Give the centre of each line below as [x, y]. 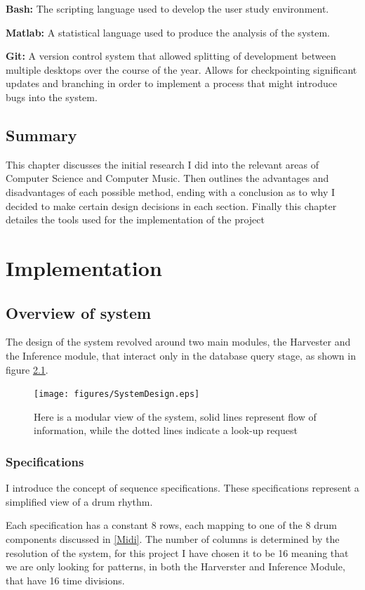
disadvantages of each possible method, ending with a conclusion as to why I [171, 191]
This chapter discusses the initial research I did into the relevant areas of [162, 164]
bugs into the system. [52, 97]
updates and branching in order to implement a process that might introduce [172, 83]
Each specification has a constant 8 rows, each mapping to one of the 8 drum [171, 525]
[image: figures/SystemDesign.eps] [117, 394]
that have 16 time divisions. [65, 580]
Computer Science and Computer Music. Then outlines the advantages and [167, 178]
